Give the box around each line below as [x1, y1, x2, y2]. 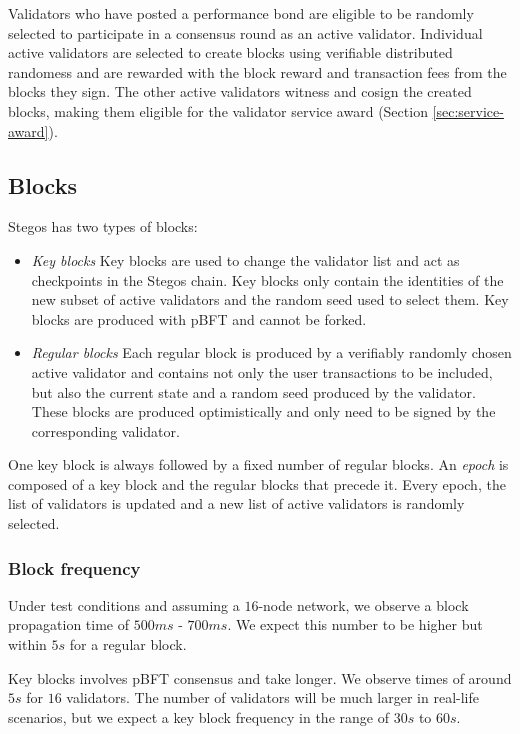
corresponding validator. [31, 420, 180, 441]
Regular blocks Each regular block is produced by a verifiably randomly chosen [31, 342, 512, 363]
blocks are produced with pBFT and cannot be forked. [31, 308, 367, 329]
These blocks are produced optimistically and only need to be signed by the [31, 401, 496, 422]
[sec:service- [432, 100, 504, 121]
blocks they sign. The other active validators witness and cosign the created [8, 81, 472, 102]
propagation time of [8, 614, 130, 635]
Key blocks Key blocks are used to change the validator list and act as [31, 249, 460, 270]
